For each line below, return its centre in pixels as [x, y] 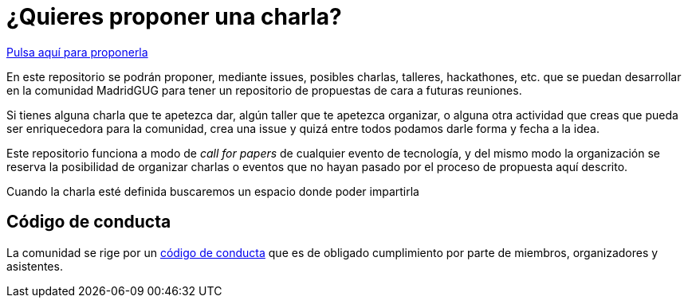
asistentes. [35, 266]
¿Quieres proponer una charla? [174, 17]
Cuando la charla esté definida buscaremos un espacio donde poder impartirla [213, 191]
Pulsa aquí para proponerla [77, 52]
